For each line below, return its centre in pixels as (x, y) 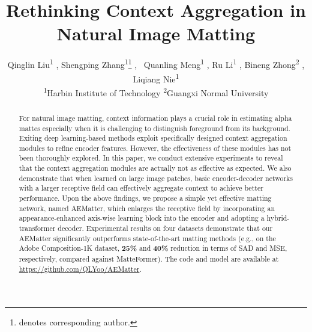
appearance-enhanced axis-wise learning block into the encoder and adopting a (142, 218)
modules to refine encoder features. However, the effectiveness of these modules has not (155, 148)
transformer (37, 228)
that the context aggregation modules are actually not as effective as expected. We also (155, 168)
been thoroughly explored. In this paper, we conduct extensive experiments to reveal (151, 158)
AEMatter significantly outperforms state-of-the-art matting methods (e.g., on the (147, 238)
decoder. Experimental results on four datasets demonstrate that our (165, 228)
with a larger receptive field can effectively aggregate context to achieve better (141, 188)
